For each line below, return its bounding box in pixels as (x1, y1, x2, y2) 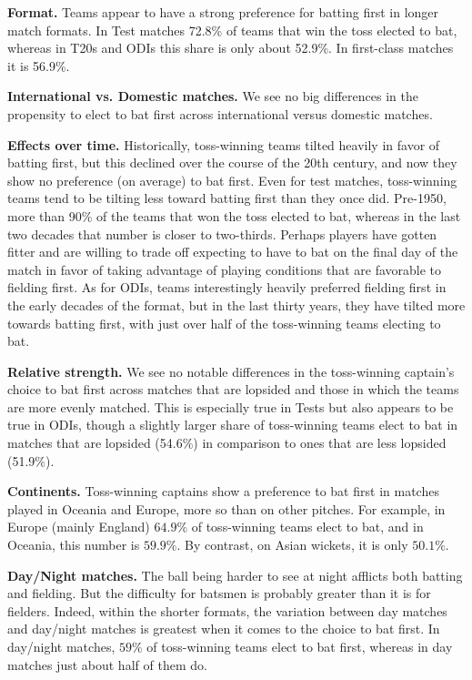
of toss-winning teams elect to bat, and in (191, 517, 424, 536)
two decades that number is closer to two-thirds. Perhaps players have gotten (7, 224, 437, 243)
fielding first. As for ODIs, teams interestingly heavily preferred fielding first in (7, 278, 447, 297)
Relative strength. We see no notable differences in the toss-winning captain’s (7, 361, 455, 381)
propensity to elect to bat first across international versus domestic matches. (7, 104, 433, 123)
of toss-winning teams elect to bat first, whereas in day (146, 637, 453, 655)
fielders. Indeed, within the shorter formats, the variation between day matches (7, 601, 447, 620)
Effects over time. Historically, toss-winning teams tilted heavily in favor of (7, 135, 440, 154)
